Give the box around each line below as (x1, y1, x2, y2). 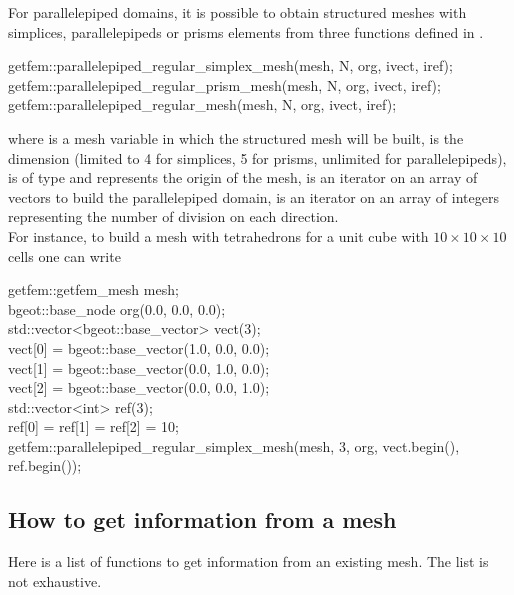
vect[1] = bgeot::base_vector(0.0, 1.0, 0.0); (8, 357, 270, 378)
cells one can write (8, 245, 121, 266)
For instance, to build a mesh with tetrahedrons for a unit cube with (8, 225, 429, 246)
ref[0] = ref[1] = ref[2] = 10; (8, 416, 179, 437)
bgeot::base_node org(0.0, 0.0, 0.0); (8, 298, 226, 319)
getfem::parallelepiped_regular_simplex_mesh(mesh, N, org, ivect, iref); (8, 55, 453, 76)
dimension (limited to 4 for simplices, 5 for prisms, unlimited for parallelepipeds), (8, 147, 507, 168)
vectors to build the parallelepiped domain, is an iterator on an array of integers (8, 186, 499, 207)
